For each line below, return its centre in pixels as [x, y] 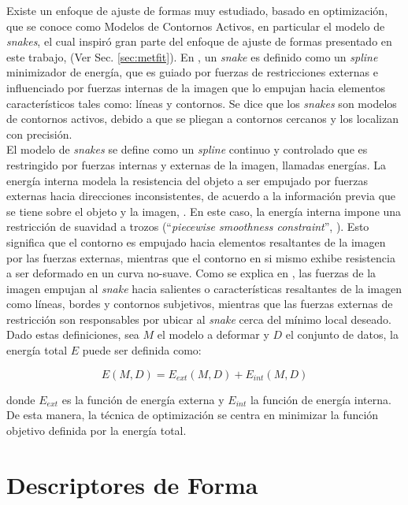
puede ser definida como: [142, 350]
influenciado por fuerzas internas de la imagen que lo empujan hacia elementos [196, 87]
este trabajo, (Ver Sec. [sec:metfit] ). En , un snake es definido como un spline [192, 56]
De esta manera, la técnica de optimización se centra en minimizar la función [193, 415]
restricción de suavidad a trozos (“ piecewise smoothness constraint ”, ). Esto [188, 227]
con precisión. [39, 134]
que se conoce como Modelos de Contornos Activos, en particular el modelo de [196, 26]
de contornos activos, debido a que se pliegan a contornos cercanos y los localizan [202, 119]
